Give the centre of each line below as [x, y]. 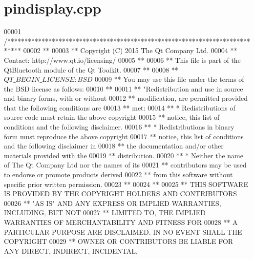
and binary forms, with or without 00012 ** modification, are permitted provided [126, 98]
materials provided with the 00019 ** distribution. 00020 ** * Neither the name [124, 155]
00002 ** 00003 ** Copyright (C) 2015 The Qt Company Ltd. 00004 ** [130, 50]
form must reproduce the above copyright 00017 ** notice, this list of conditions [124, 136]
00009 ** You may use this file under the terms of [169, 79]
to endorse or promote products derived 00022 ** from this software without [118, 175]
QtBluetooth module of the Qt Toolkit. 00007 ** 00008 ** [91, 69]
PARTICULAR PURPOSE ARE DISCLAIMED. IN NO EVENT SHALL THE [123, 231]
